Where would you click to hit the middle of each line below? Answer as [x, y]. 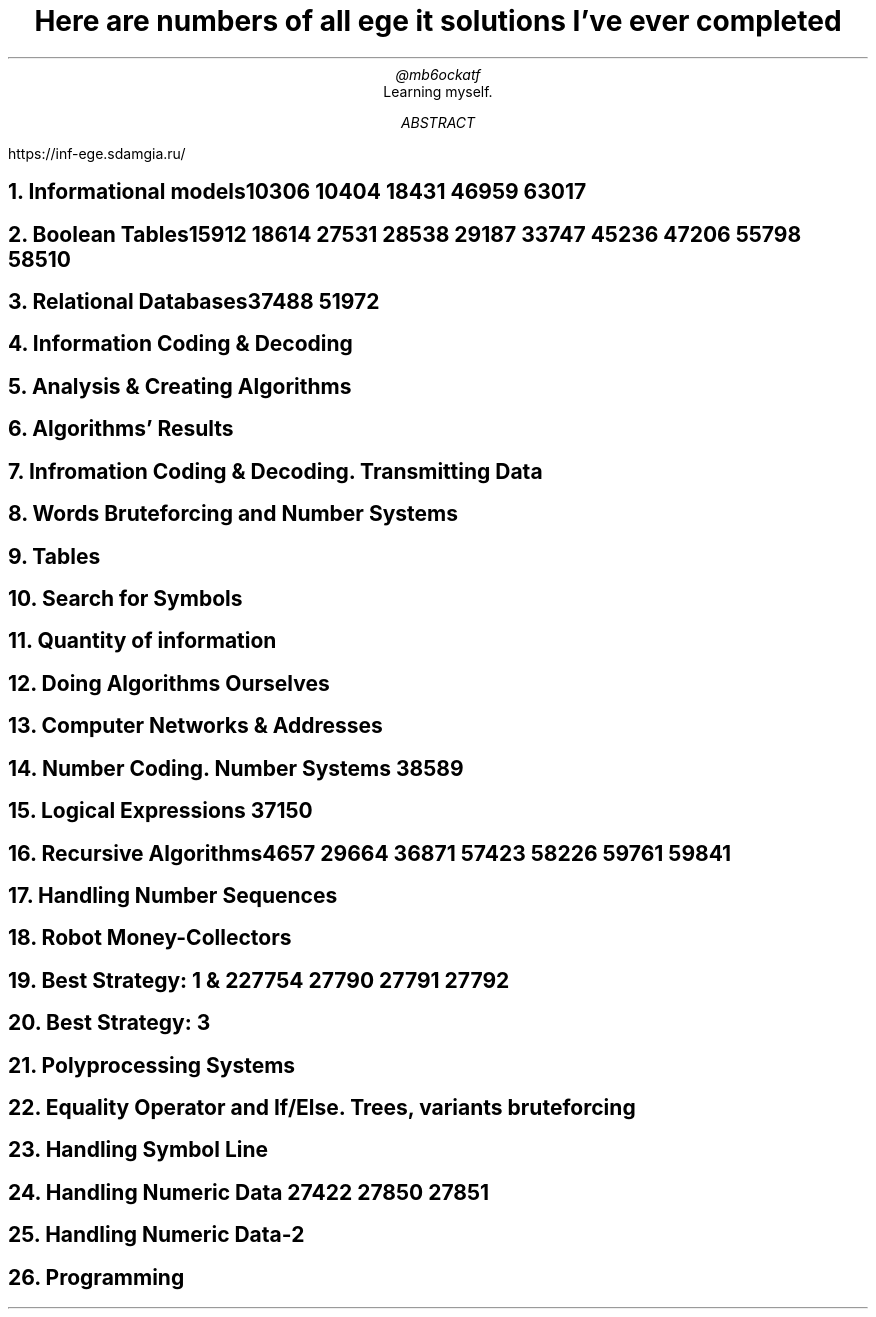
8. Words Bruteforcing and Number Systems [233, 514]
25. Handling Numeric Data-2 [156, 1235]
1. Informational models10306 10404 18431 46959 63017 [297, 192]
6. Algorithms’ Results [121, 429]
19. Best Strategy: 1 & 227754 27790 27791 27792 [259, 980]
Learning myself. [438, 91]
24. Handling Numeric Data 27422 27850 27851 [249, 1192]
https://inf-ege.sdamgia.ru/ [97, 153]
